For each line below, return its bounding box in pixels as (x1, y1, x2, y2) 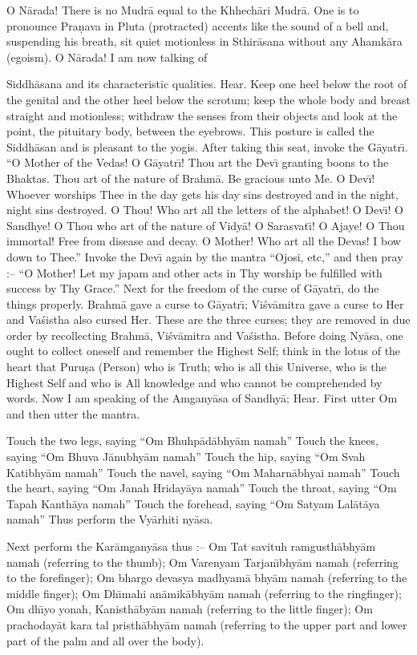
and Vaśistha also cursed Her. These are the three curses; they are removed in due (6, 311, 411, 328)
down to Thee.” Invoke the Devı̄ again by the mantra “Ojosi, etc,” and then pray (6, 248, 403, 265)
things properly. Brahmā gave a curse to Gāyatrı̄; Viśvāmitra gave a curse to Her (6, 295, 404, 312)
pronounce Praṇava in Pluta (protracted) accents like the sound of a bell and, (6, 17, 389, 34)
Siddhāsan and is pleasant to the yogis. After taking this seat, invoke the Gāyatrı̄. (6, 138, 408, 155)
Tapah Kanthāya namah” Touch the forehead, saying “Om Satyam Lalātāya (6, 495, 380, 511)
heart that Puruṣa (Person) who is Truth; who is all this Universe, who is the (6, 358, 387, 375)
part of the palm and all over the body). (6, 632, 204, 649)
